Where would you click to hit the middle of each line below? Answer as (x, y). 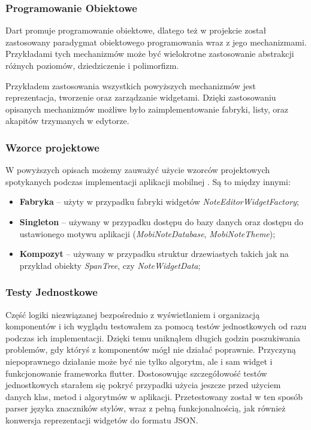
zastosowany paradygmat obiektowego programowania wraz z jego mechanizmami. (156, 42)
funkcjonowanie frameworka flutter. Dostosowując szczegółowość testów (136, 373)
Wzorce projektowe (52, 147)
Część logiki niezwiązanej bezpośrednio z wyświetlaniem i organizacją (133, 314)
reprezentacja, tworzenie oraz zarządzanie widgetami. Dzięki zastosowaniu (141, 97)
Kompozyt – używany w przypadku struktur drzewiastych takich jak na (154, 254)
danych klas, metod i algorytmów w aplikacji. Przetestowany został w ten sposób (154, 396)
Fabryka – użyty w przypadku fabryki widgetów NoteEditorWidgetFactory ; (159, 202)
